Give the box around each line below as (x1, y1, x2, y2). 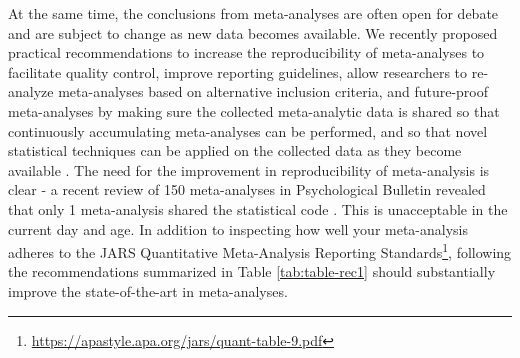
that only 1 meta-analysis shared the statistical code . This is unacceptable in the (8, 198, 508, 219)
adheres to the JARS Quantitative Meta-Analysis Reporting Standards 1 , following (8, 239, 512, 262)
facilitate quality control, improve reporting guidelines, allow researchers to (8, 61, 468, 82)
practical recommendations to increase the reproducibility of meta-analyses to (8, 42, 485, 63)
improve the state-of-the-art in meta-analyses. (8, 280, 288, 301)
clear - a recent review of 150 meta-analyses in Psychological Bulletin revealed (8, 179, 486, 200)
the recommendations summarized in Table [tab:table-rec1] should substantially (8, 261, 496, 282)
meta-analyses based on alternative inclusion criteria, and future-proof (58, 81, 489, 102)
